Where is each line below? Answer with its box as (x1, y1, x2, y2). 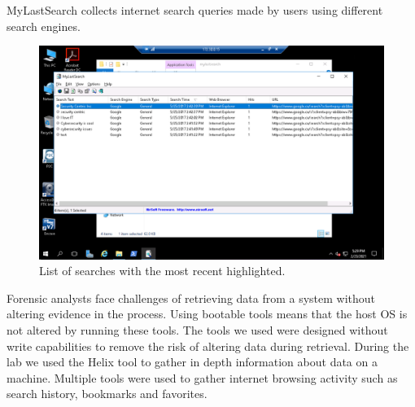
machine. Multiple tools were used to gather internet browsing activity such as (7, 369, 398, 386)
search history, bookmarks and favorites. (7, 385, 207, 402)
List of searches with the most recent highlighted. (39, 262, 286, 279)
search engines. (7, 17, 81, 34)
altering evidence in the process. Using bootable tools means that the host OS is (7, 305, 408, 322)
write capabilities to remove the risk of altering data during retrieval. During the (7, 337, 409, 354)
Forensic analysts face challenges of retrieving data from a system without (7, 289, 376, 306)
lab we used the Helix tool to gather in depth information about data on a (7, 353, 378, 370)
